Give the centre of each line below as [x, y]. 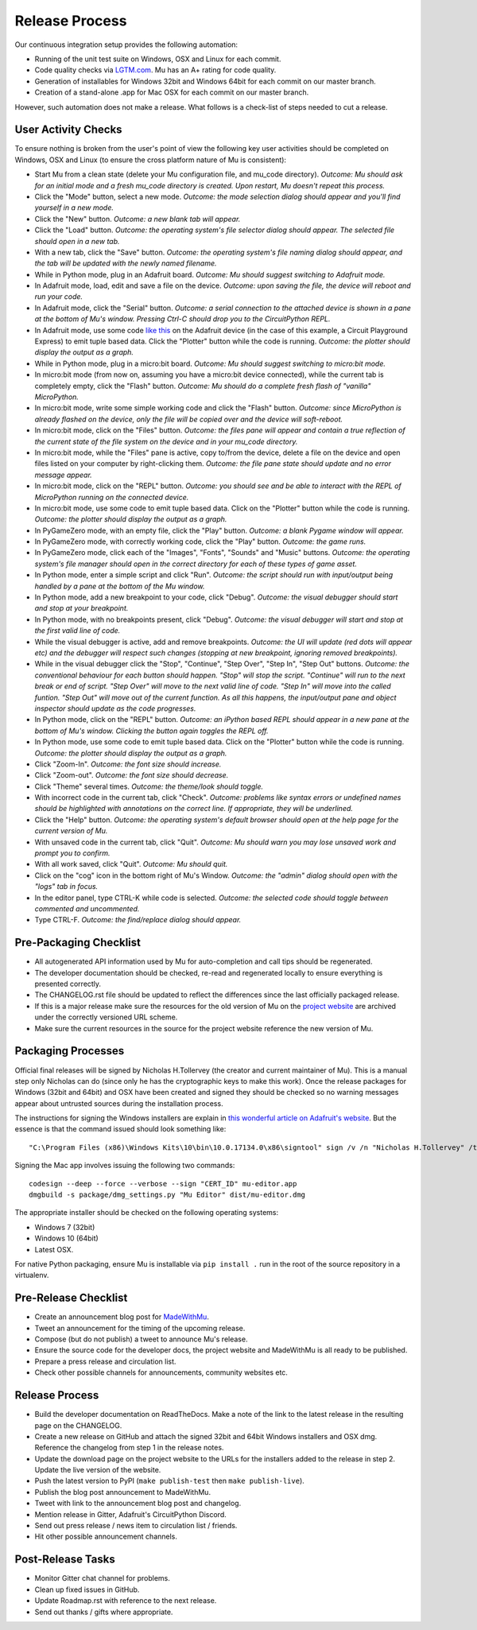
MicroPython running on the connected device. [112, 497]
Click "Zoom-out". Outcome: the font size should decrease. [132, 775]
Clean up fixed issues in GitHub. [87, 1589]
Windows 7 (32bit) [65, 1227]
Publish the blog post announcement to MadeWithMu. [122, 1492]
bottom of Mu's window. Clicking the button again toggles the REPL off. [152, 731]
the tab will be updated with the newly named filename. [126, 263]
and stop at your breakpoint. [81, 608]
